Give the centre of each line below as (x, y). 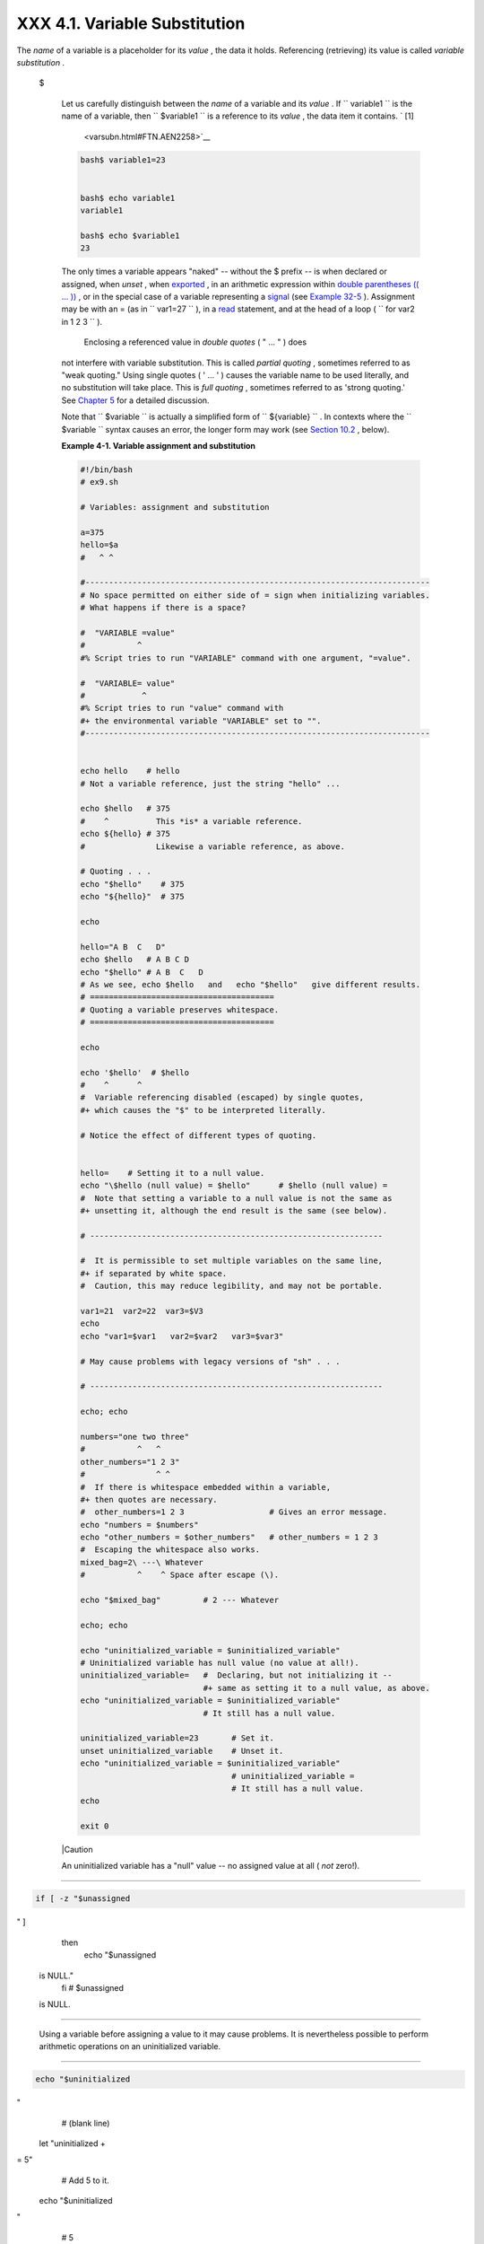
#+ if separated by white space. (154, 1273)
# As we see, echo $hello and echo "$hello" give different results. (251, 984)
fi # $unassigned (93, 1987)
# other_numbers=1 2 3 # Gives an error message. (234, 1512)
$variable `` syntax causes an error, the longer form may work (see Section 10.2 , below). (225, 429)
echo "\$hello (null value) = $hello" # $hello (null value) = (234, 1186)
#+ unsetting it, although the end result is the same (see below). (234, 1210)
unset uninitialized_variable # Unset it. (182, 1751)
